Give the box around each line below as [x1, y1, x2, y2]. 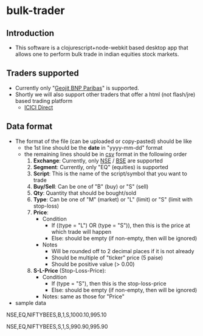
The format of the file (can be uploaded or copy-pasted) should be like [15, 138, 193, 145]
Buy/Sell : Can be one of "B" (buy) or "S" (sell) [33, 183, 149, 190]
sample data [15, 299, 47, 306]
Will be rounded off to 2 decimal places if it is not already [51, 247, 194, 254]
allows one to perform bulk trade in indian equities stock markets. [15, 51, 179, 58]
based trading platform [15, 97, 73, 104]
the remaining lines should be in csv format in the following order [24, 150, 187, 158]
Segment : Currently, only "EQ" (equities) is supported [33, 163, 168, 170]
